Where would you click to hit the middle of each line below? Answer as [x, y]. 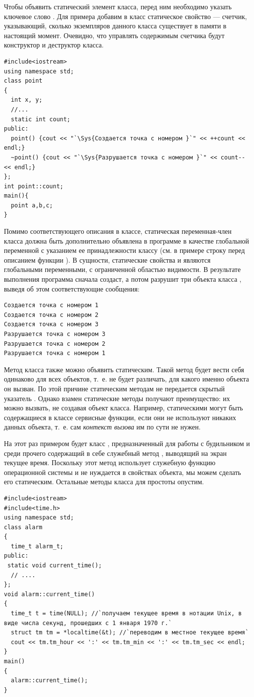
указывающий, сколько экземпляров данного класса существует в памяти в [115, 26]
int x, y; [27, 100]
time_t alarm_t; [37, 546]
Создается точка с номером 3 [51, 325]
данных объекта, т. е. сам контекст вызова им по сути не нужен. [102, 427]
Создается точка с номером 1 [51, 305]
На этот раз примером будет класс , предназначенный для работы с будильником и [127, 443]
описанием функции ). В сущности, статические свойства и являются [107, 259]
